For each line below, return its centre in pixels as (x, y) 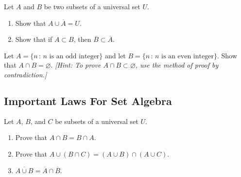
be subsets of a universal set (97, 121)
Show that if (34, 39)
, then (82, 39)
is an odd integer (74, 56)
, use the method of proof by (177, 65)
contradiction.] (26, 74)
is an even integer (188, 56)
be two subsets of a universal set (92, 6)
